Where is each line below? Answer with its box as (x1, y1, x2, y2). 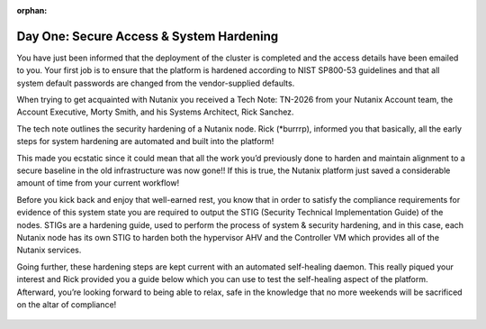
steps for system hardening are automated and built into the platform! (16, 136, 274, 147)
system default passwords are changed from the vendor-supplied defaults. (16, 78, 295, 88)
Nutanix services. (16, 244, 82, 256)
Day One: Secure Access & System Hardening (16, 28, 279, 44)
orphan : (16, 5, 48, 15)
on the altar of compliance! (16, 298, 117, 310)
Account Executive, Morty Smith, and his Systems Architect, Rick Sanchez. (16, 106, 294, 117)
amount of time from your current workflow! (16, 178, 180, 188)
